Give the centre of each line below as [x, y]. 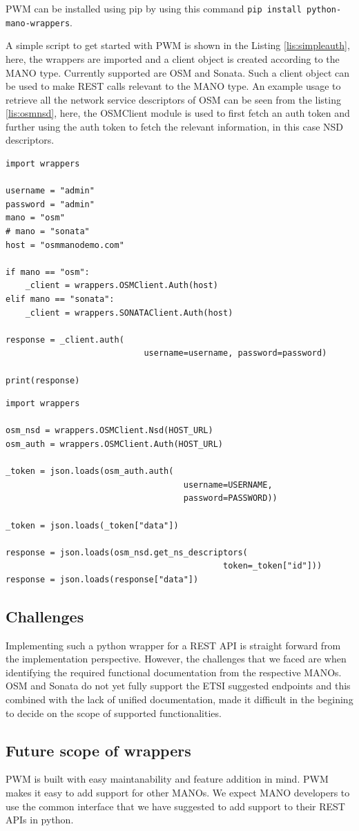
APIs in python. [40, 820]
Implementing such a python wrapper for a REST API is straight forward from [173, 645]
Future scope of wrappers [98, 750]
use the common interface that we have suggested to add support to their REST [175, 806]
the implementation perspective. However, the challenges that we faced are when [176, 659]
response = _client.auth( [65, 340]
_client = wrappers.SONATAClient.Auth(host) [129, 313]
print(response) [43, 380]
